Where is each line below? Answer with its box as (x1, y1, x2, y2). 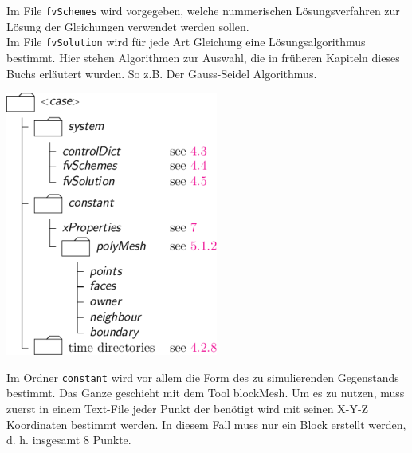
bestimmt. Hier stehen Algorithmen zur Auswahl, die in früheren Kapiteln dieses (6, 49, 400, 65)
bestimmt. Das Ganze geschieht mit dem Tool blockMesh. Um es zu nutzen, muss (6, 384, 405, 401)
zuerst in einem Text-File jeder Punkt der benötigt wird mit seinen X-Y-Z (6, 400, 369, 416)
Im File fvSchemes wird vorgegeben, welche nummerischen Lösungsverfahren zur (6, 2, 400, 18)
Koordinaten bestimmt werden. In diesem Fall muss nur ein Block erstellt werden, (6, 416, 406, 432)
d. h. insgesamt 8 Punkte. (6, 431, 131, 448)
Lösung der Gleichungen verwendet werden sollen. (6, 18, 249, 34)
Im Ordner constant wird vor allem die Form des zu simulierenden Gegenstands (6, 368, 399, 385)
